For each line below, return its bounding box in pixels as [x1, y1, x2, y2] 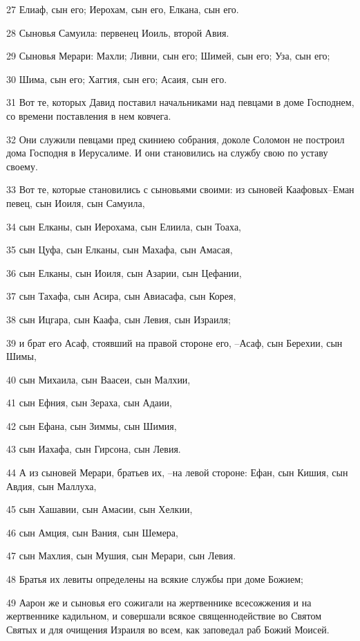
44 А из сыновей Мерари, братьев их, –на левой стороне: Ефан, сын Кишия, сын [6, 465, 348, 480]
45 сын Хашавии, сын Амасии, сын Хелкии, [6, 502, 193, 516]
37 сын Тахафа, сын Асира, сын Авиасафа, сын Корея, [6, 289, 236, 303]
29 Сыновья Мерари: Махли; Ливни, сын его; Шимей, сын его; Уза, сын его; [6, 48, 330, 63]
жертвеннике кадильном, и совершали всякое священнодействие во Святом [6, 608, 321, 623]
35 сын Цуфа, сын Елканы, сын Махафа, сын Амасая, [6, 242, 233, 257]
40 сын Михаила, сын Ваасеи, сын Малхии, [6, 372, 191, 386]
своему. [6, 159, 38, 173]
